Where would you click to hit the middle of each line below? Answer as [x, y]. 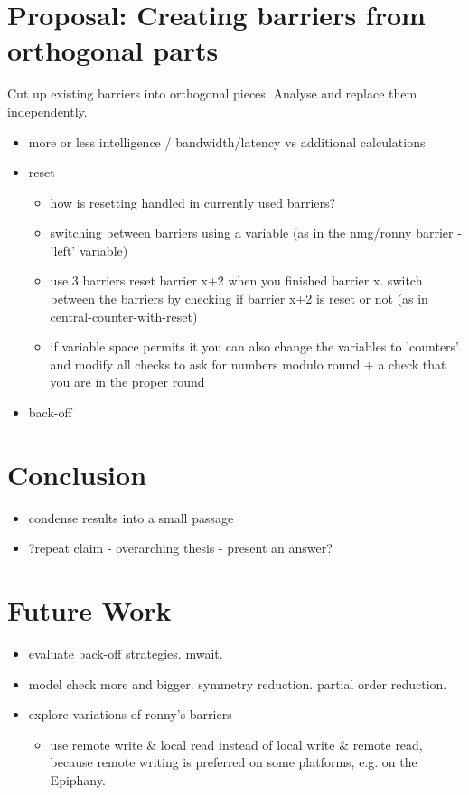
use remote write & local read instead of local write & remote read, [236, 744]
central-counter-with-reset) [124, 316]
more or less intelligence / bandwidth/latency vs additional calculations [227, 141]
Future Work [89, 610]
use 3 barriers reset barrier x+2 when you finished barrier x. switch [236, 281]
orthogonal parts [113, 50]
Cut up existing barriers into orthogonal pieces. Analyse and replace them [212, 94]
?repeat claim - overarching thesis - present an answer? [180, 548]
